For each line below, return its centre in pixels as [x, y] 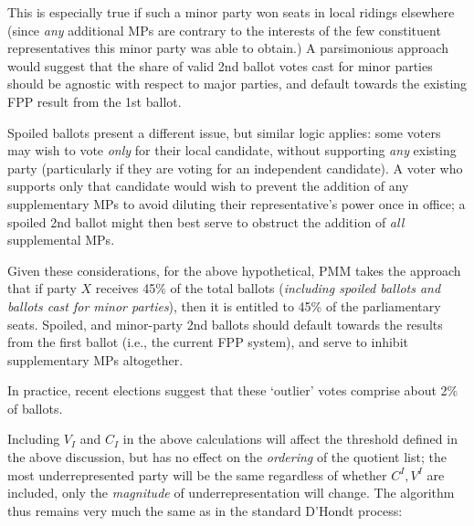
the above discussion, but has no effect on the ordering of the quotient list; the [227, 457]
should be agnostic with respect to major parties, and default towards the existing [237, 84]
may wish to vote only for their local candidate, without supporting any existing [232, 150]
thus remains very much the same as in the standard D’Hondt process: [205, 510]
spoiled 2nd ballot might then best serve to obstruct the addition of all [206, 221]
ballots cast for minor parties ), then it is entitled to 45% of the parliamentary [224, 305]
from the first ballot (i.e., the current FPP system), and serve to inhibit [208, 342]
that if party [42, 288]
